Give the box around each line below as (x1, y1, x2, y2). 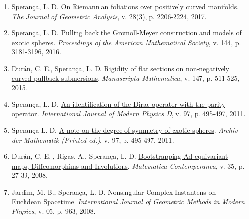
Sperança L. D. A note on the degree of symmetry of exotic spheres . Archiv (11, 124, 238, 135)
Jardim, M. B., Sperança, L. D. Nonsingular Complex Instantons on (11, 186, 216, 196)
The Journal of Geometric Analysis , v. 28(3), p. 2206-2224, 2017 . (11, 11, 207, 21)
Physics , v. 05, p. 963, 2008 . (11, 206, 96, 216)
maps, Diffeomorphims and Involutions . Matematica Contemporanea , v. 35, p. (11, 160, 245, 170)
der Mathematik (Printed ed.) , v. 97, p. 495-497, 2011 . (11, 134, 174, 145)
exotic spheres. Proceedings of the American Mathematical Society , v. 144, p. (11, 37, 241, 47)
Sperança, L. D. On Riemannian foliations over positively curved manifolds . (11, 1, 239, 11)
